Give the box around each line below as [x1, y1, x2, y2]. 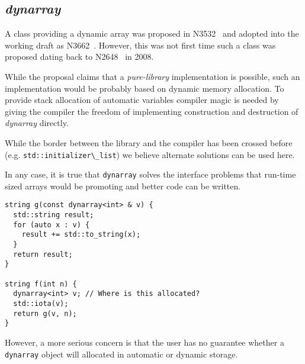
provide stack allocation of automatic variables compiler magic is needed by [5, 94, 279, 106]
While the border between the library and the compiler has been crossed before [5, 136, 293, 149]
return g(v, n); [13, 309, 77, 318]
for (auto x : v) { [13, 220, 90, 229]
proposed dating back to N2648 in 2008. [5, 50, 154, 63]
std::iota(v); [13, 299, 69, 308]
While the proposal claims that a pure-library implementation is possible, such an [5, 70, 300, 82]
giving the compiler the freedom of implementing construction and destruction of [5, 105, 298, 117]
